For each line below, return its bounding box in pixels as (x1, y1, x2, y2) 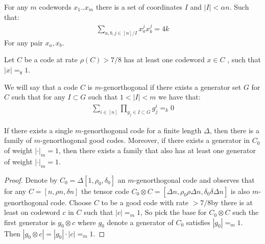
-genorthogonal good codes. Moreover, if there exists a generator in (40, 135, 250, 145)
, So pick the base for (140, 207, 207, 217)
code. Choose (51, 197, 92, 207)
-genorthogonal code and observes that (134, 174, 255, 185)
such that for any (11, 91, 65, 102)
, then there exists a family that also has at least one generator (59, 144, 256, 155)
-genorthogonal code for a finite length (81, 125, 202, 135)
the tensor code (81, 185, 129, 196)
